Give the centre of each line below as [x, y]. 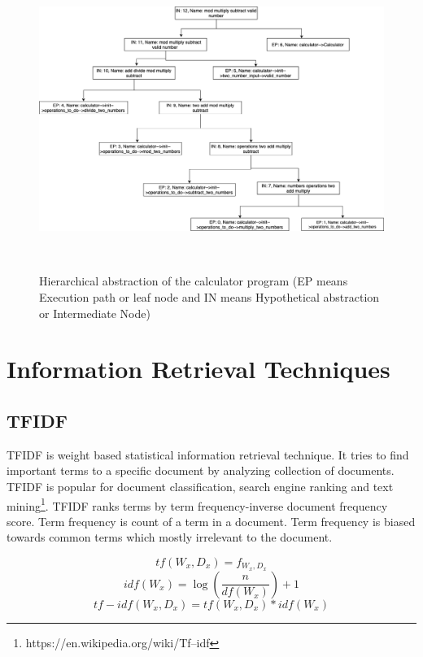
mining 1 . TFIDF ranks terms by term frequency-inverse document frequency [197, 504]
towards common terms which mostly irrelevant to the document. [170, 537]
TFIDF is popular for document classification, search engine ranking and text [200, 486]
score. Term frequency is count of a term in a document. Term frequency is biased [211, 521]
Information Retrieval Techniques [198, 369]
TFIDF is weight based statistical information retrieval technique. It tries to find [208, 454]
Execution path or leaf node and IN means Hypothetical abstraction [209, 296]
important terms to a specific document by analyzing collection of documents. [201, 470]
